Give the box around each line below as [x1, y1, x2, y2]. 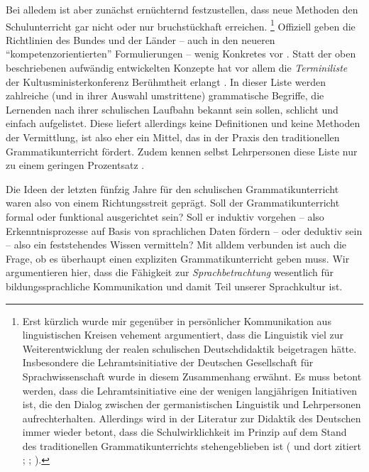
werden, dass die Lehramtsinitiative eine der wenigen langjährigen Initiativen [22, 383, 357, 397]
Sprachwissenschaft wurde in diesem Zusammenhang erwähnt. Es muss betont [22, 368, 362, 383]
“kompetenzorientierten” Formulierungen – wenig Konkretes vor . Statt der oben [6, 46, 356, 61]
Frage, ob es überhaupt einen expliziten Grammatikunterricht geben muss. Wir [6, 251, 350, 265]
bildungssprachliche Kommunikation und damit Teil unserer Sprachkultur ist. [6, 278, 343, 293]
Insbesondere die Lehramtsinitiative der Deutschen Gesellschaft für [22, 355, 314, 370]
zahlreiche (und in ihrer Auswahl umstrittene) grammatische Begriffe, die [6, 88, 324, 103]
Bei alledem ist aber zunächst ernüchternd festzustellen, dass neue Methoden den [6, 2, 358, 16]
